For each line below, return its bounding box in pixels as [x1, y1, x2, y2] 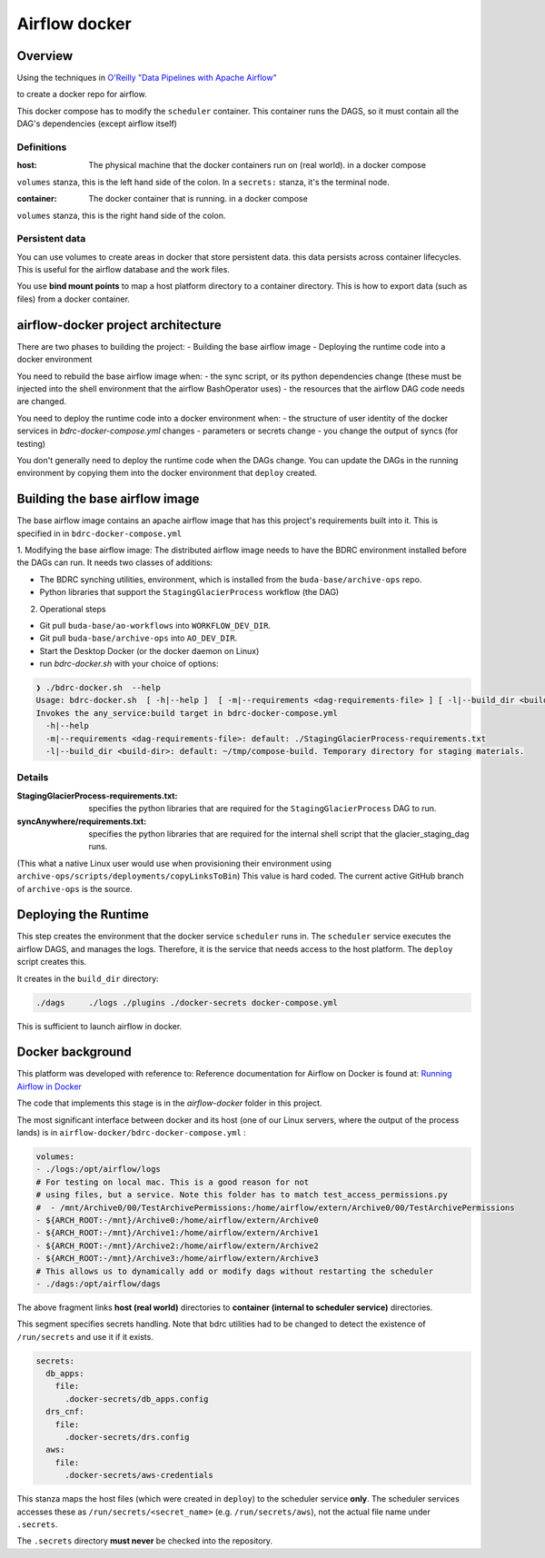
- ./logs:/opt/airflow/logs [35, 1164, 161, 1175]
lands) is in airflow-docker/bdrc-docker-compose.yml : [16, 1127, 247, 1138]
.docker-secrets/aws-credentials [64, 1470, 213, 1481]
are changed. [16, 396, 67, 407]
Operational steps [39, 603, 106, 614]
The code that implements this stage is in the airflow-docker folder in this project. [16, 1097, 322, 1108]
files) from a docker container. [16, 293, 131, 304]
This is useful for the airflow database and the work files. [16, 264, 231, 275]
